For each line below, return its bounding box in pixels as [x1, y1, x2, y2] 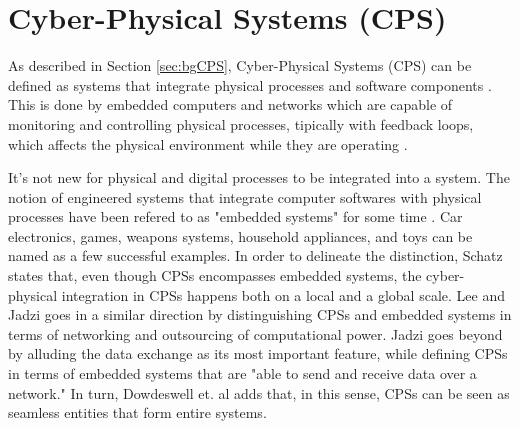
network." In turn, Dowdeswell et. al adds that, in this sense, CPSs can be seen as [8, 382, 510, 403]
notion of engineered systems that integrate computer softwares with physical [8, 186, 482, 207]
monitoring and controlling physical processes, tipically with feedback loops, [8, 113, 474, 134]
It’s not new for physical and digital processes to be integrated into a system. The [8, 167, 510, 188]
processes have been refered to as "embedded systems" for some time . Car [8, 206, 463, 227]
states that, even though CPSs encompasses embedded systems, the [8, 265, 422, 286]
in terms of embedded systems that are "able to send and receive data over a [8, 363, 477, 384]
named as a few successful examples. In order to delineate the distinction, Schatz [8, 245, 503, 266]
